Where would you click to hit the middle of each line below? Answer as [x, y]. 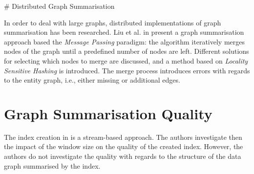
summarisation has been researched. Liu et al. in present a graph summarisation [124, 32]
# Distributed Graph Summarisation [59, 6]
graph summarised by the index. [52, 165]
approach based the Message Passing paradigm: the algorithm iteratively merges [125, 41]
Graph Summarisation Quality [108, 113]
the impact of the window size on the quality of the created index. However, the [124, 146]
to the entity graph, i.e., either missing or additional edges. [92, 80]
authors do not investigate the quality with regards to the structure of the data [123, 156]
